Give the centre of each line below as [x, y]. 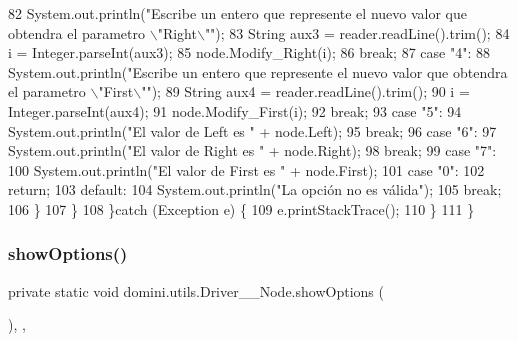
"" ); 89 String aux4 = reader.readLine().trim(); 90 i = [305, 91]
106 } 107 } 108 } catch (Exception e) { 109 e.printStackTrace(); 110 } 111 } [241, 208]
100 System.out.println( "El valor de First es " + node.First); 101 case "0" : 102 [246, 169]
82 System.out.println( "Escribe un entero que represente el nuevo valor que [237, 13]
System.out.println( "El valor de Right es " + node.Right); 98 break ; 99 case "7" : [252, 150]
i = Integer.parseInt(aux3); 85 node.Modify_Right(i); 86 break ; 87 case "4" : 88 [249, 52]
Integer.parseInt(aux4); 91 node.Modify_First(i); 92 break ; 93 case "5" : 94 [235, 110]
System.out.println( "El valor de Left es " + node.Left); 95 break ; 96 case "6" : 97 [252, 130]
